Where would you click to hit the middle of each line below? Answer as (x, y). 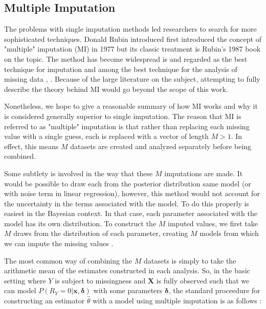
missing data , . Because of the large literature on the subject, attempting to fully (132, 79)
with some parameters (128, 290)
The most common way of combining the (68, 260)
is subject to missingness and (100, 280)
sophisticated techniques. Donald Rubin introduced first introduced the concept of (133, 39)
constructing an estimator (45, 301)
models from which (229, 233)
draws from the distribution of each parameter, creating (101, 233)
